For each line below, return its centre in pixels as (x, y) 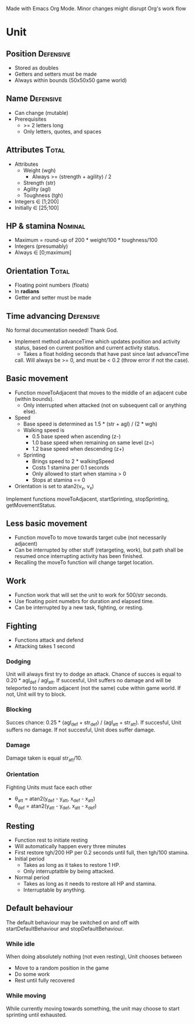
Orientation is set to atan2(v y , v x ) (54, 487)
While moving (26, 996)
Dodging (18, 662)
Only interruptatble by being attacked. (69, 871)
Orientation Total (38, 271)
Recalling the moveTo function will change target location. (84, 563)
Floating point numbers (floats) (52, 285)
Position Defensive (39, 54)
